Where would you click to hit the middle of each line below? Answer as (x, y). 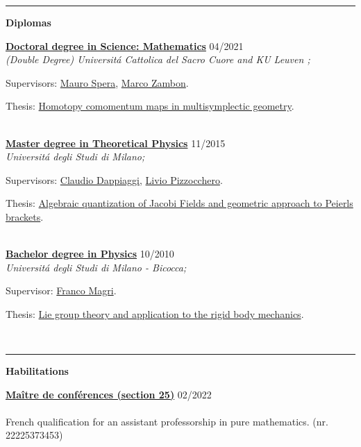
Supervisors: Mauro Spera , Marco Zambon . (97, 82)
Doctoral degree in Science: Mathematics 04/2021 (125, 45)
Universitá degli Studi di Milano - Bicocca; (96, 267)
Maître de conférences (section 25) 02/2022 (109, 394)
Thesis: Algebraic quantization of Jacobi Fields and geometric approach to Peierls (179, 203)
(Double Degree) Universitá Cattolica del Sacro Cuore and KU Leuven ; (158, 59)
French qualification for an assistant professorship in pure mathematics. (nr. (167, 421)
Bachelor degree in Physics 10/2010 (90, 254)
